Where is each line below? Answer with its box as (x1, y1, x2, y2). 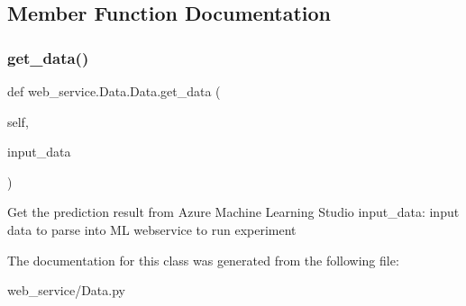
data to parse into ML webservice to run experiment (7, 220, 297, 238)
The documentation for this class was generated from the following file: (7, 250, 399, 269)
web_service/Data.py (7, 281, 125, 300)
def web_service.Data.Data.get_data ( (7, 82, 221, 100)
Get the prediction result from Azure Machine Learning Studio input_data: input (7, 202, 460, 221)
